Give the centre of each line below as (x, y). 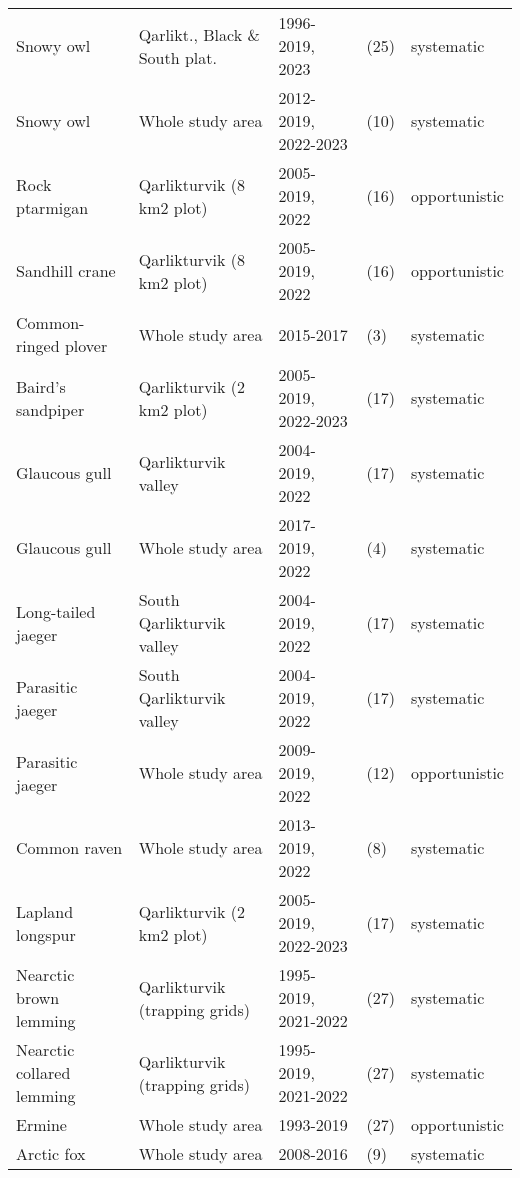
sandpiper (50, 409)
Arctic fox (51, 1153)
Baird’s (41, 386)
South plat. (177, 57)
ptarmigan (52, 207)
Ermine (41, 1124)
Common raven (69, 847)
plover (86, 345)
